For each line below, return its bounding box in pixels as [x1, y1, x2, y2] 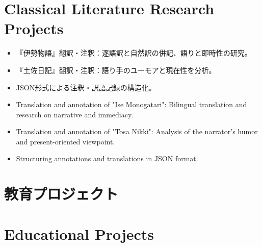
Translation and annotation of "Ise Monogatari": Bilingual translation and [16, 99, 247, 110]
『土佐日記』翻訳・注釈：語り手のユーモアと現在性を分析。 [16, 64, 216, 75]
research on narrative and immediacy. [16, 109, 134, 119]
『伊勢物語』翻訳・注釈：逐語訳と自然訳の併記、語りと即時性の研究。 [16, 47, 252, 58]
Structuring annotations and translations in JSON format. [16, 153, 198, 164]
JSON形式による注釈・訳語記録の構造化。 [16, 82, 156, 92]
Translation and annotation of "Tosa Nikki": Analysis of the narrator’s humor [16, 126, 258, 137]
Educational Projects [4, 223, 154, 244]
